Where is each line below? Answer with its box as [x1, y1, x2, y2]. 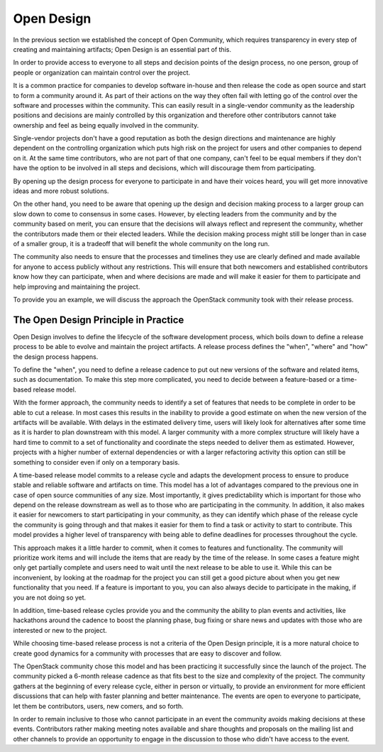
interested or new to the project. [13, 626, 108, 634]
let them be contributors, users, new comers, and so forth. [13, 702, 184, 710]
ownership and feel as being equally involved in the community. [13, 121, 199, 129]
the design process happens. [13, 352, 99, 361]
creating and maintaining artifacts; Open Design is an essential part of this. [13, 45, 232, 53]
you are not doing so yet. [13, 593, 87, 602]
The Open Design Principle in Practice [13, 314, 184, 326]
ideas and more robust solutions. [13, 187, 109, 195]
